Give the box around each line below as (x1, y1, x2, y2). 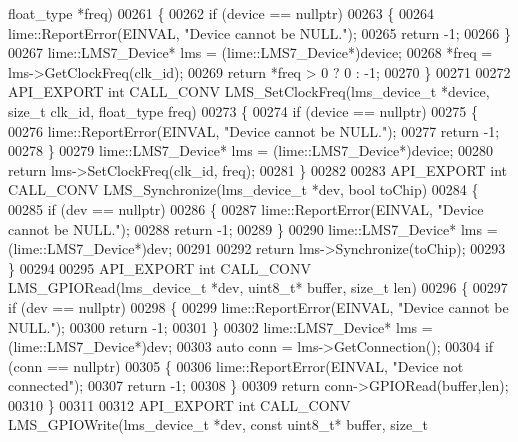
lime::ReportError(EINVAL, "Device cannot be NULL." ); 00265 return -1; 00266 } (8, 22, 511, 43)
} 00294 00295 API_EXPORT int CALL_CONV (8, 257, 311, 278)
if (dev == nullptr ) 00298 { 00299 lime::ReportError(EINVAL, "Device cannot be (8, 296, 509, 317)
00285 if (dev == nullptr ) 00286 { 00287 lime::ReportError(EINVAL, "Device (8, 198, 484, 219)
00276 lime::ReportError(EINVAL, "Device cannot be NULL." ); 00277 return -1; (8, 120, 500, 141)
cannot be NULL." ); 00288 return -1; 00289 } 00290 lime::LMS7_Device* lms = (8, 218, 498, 239)
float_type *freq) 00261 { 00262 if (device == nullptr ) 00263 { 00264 (8, 3, 434, 23)
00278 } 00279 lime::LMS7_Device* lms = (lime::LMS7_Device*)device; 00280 (8, 140, 493, 161)
